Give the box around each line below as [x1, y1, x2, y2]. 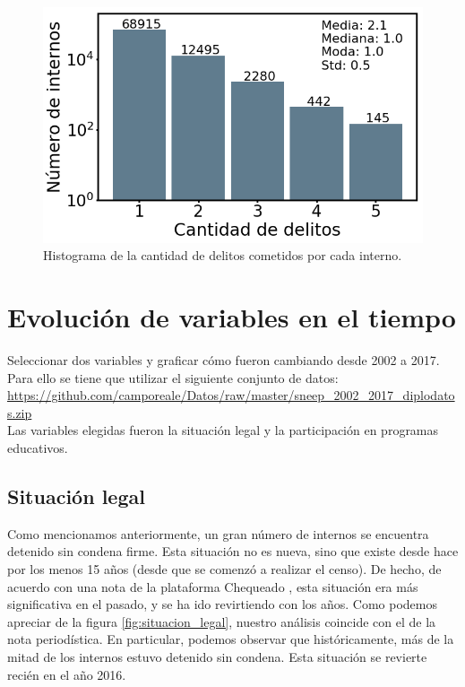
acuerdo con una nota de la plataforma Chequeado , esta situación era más [7, 577, 418, 596]
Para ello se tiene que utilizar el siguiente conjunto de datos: [7, 368, 339, 387]
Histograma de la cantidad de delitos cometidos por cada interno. [43, 246, 402, 265]
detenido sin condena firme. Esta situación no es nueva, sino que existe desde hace [7, 542, 459, 561]
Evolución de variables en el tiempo [7, 299, 456, 335]
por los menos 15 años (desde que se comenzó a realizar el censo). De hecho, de [7, 559, 442, 578]
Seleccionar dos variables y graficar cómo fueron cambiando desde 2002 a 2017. [7, 351, 440, 369]
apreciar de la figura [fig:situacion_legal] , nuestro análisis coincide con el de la [7, 612, 436, 630]
